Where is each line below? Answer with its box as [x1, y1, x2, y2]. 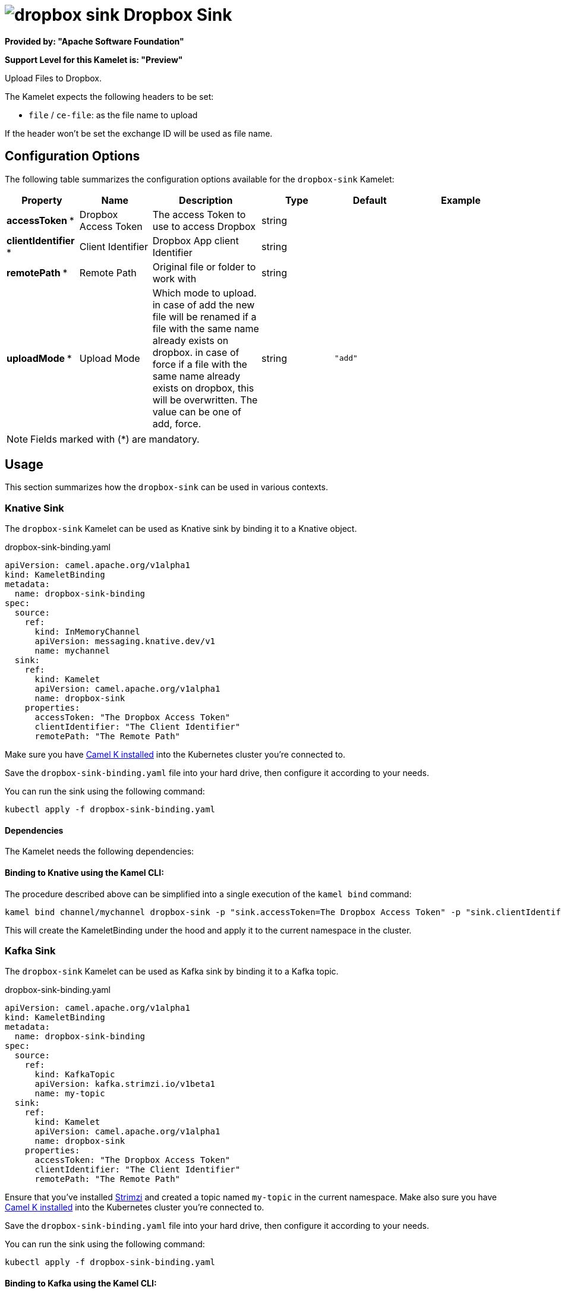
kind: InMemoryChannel [34, 627, 140, 637]
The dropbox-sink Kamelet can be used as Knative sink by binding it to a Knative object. [5, 523, 357, 534]
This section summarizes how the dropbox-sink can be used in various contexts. [5, 482, 328, 493]
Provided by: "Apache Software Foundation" [5, 36, 184, 46]
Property [21, 194, 62, 206]
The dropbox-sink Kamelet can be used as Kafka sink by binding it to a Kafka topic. [5, 966, 339, 977]
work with [152, 272, 197, 285]
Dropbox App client [152, 234, 239, 247]
